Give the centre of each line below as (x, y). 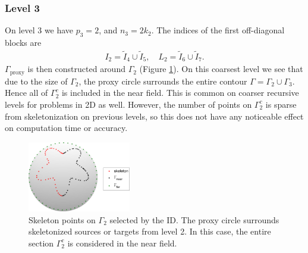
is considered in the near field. (122, 243)
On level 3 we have (39, 30)
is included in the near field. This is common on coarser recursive (180, 93)
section (41, 243)
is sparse (281, 104)
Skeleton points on (62, 219)
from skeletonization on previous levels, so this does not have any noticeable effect (154, 116)
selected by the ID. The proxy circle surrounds (194, 219)
